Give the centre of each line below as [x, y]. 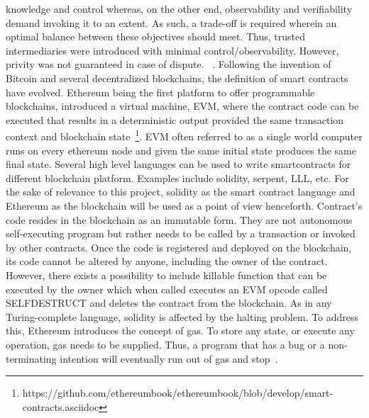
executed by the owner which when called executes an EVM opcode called [167, 289]
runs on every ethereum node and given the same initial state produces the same [181, 150]
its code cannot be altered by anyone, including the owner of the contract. [167, 261]
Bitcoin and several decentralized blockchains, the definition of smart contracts [177, 78]
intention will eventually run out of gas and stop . [169, 358]
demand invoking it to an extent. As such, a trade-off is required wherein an [171, 22]
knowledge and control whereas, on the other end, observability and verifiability [179, 9]
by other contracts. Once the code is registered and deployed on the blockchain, [179, 247]
